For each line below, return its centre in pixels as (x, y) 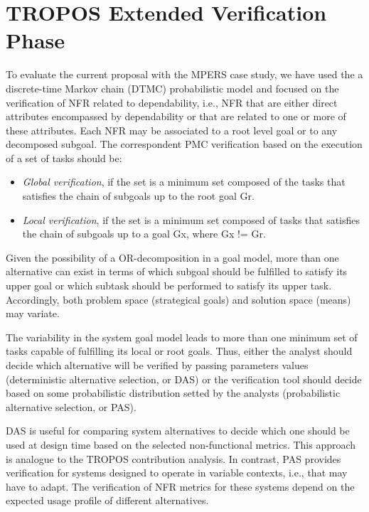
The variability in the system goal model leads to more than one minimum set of (182, 337)
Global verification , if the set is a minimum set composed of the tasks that (184, 182)
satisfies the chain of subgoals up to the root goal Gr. (138, 196)
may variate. (33, 313)
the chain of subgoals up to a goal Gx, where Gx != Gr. (144, 234)
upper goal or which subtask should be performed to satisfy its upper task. (169, 286)
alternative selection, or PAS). (71, 406)
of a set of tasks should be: (64, 158)
